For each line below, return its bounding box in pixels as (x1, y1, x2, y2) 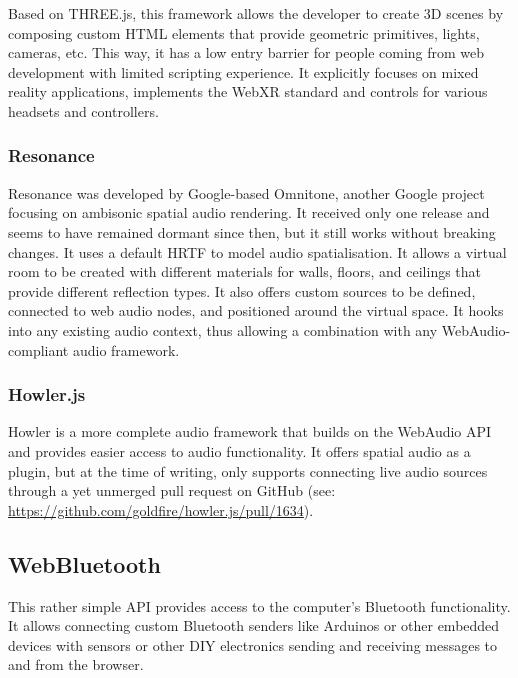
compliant (8, 339, 69, 360)
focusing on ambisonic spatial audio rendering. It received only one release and (8, 202, 490, 223)
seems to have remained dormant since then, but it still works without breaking (8, 221, 496, 242)
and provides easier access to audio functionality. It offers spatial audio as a (8, 440, 471, 461)
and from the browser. (8, 654, 144, 675)
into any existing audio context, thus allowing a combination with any (8, 319, 438, 340)
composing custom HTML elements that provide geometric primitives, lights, (8, 22, 480, 43)
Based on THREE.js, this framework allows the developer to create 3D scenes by (8, 3, 504, 23)
